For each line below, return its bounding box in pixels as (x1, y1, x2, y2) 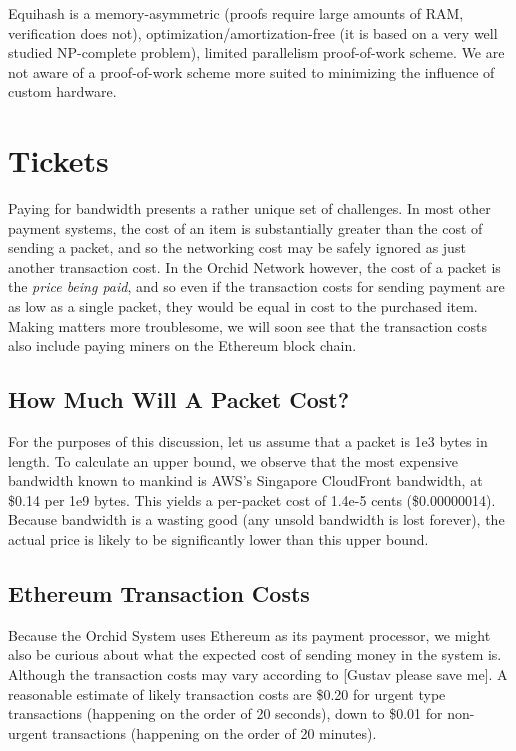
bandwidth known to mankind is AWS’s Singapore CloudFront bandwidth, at (8, 470, 483, 491)
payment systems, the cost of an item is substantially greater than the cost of (8, 217, 483, 238)
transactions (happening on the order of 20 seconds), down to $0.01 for (8, 703, 443, 724)
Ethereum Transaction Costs (8, 578, 310, 608)
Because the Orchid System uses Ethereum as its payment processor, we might (8, 624, 491, 645)
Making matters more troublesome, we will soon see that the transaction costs (8, 315, 487, 336)
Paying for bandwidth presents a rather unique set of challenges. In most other (8, 198, 491, 219)
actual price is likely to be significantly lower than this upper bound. (8, 529, 429, 550)
